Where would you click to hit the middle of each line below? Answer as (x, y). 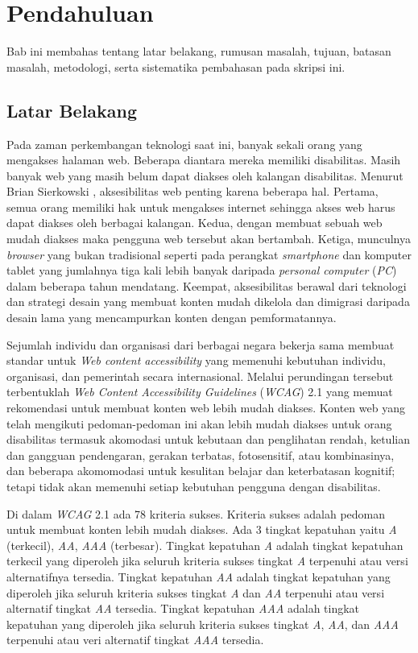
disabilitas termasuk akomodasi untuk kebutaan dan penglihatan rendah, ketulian (208, 439)
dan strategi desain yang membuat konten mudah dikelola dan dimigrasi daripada (208, 302)
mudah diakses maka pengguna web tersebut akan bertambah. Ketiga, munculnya (209, 239)
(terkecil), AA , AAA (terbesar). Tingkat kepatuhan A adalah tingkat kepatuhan (205, 545)
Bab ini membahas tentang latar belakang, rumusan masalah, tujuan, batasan (199, 51)
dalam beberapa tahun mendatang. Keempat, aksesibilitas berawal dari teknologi (207, 285)
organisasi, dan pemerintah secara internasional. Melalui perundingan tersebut (200, 376)
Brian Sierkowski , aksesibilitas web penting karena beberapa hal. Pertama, (192, 191)
